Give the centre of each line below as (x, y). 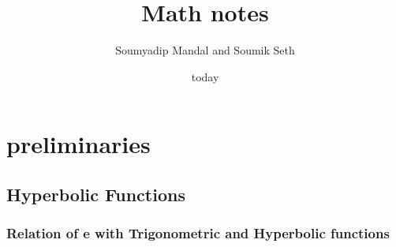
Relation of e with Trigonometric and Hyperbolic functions (198, 233)
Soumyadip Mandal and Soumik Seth (205, 50)
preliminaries (78, 144)
